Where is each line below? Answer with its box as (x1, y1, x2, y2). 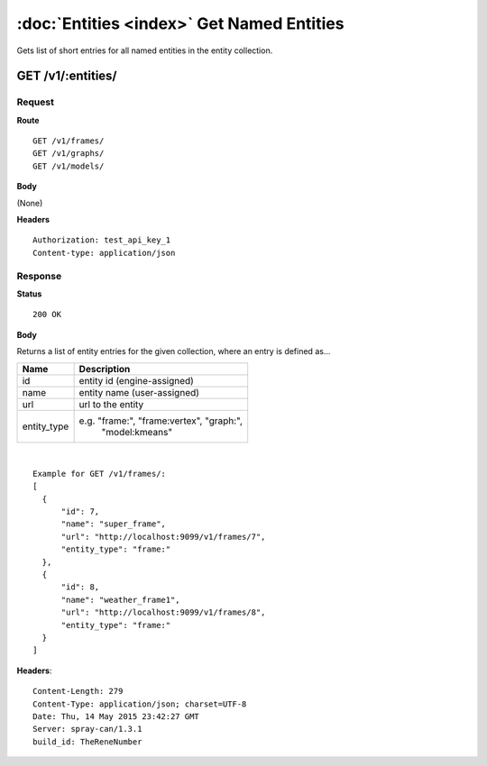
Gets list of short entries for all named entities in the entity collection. (16, 45, 273, 56)
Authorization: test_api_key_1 (32, 235, 171, 245)
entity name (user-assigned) (78, 386, 200, 398)
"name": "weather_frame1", (60, 595, 180, 605)
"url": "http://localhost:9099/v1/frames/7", (60, 532, 266, 542)
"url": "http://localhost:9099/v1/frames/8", (60, 607, 266, 617)
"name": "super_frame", (60, 519, 167, 529)
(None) (16, 197, 43, 208)
